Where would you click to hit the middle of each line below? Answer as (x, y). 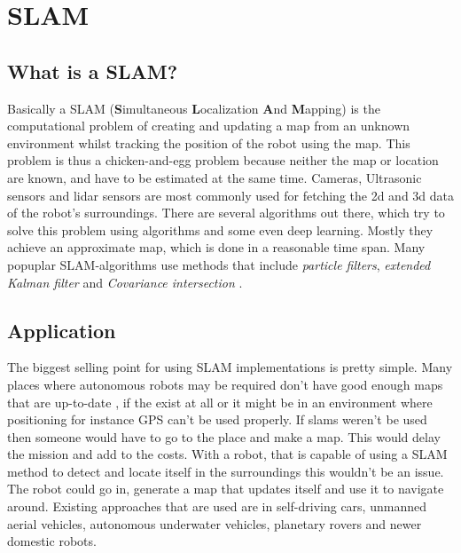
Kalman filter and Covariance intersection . (125, 282)
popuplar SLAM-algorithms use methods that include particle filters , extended (219, 264)
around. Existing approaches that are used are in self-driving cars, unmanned (217, 506)
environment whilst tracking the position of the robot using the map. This (209, 142)
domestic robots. (52, 541)
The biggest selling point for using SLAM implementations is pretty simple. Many (230, 367)
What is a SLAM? (93, 71)
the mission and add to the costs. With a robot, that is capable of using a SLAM (227, 454)
